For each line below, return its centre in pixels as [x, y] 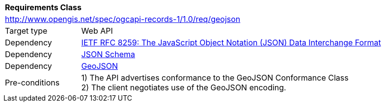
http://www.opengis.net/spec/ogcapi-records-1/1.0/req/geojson [123, 19]
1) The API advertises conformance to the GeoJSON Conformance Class [215, 78]
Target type [26, 31]
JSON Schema [108, 54]
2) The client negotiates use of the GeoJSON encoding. [184, 87]
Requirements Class [43, 7]
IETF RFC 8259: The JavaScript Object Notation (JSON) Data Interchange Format [231, 42]
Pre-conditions [32, 83]
